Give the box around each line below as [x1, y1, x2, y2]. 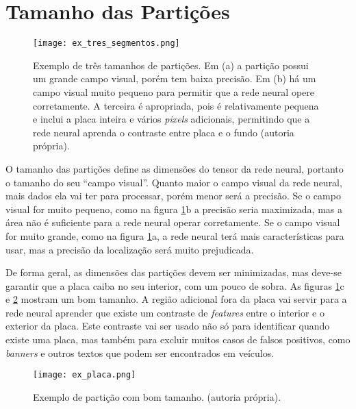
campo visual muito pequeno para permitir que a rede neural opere [33, 84, 314, 99]
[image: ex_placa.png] [33, 370, 136, 380]
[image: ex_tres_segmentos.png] [33, 38, 180, 49]
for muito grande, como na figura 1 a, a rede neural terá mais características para [5, 228, 344, 243]
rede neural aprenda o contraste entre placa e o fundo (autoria [33, 125, 294, 139]
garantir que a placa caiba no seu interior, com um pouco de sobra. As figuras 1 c [5, 278, 344, 293]
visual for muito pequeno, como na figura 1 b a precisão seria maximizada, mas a [5, 201, 343, 216]
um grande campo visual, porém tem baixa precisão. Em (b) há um [33, 71, 316, 86]
